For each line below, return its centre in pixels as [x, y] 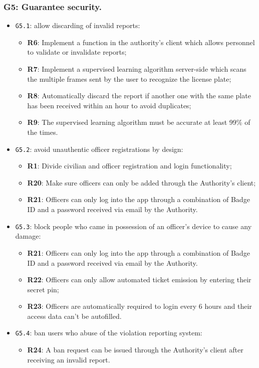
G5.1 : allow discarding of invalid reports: [78, 25]
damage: [28, 236]
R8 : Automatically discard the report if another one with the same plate [139, 96]
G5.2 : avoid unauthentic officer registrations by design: [99, 149]
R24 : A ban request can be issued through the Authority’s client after [135, 350]
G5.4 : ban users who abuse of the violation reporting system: [109, 333]
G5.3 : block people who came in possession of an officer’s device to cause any [134, 226]
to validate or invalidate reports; [77, 52]
